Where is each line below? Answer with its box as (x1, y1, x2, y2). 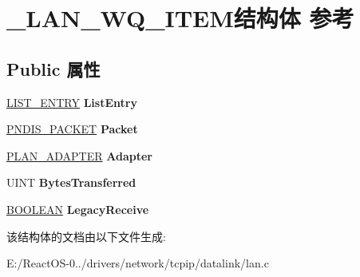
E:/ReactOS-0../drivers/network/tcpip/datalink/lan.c (6, 255, 269, 271)
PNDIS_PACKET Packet (6, 121, 138, 137)
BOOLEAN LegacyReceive (6, 200, 149, 217)
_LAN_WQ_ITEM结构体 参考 (6, 2, 354, 34)
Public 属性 (6, 56, 101, 81)
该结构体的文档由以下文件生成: (6, 228, 166, 244)
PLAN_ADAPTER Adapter (6, 147, 152, 164)
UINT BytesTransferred (6, 174, 136, 191)
